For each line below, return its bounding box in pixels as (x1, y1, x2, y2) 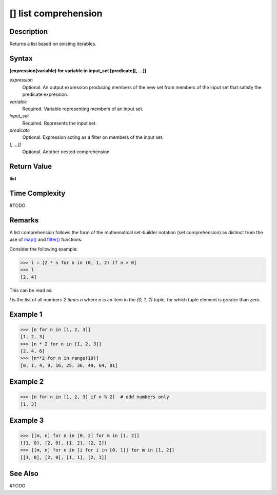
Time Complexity (9, 189, 66, 197)
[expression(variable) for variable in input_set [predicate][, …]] (9, 67, 146, 74)
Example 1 (9, 310, 43, 319)
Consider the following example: (9, 246, 78, 252)
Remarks (9, 216, 39, 224)
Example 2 (9, 377, 44, 386)
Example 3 (9, 416, 44, 425)
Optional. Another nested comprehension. (22, 149, 111, 155)
